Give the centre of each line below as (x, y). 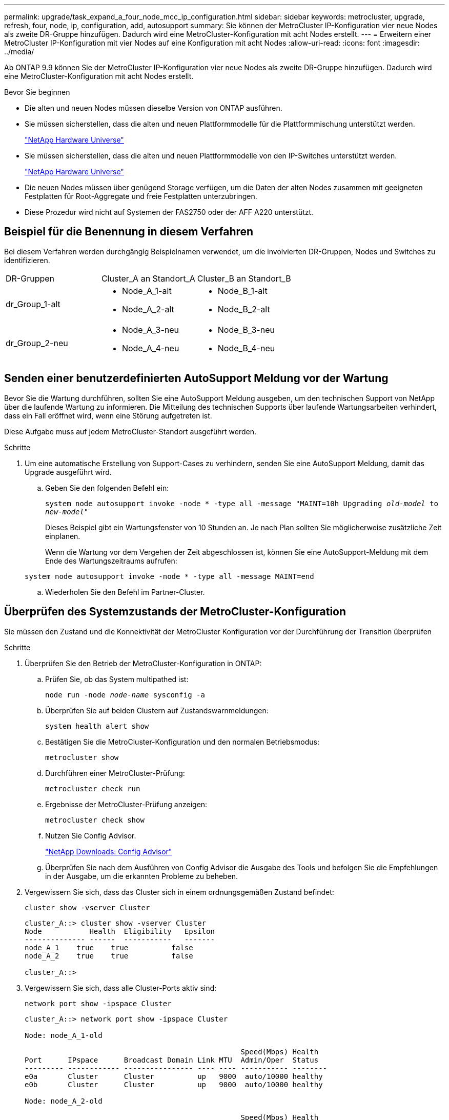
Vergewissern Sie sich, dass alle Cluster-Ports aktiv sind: (121, 988)
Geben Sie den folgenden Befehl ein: (107, 488)
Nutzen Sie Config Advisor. (91, 835)
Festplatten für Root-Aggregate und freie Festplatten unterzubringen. (141, 196)
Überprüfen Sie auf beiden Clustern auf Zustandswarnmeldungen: (157, 710)
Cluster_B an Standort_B (244, 278)
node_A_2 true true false (109, 956)
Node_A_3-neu (150, 329)
